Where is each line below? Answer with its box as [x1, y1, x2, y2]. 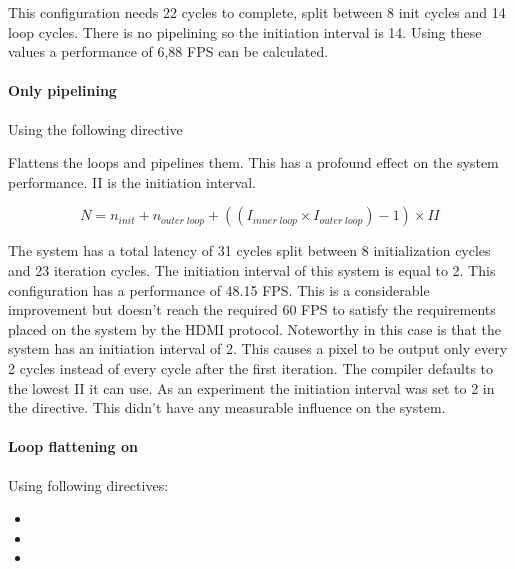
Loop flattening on [8, 436, 138, 457]
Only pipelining [8, 80, 117, 101]
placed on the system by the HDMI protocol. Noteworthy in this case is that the [8, 318, 501, 339]
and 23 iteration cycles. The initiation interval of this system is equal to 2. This [8, 259, 496, 280]
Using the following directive [8, 118, 183, 139]
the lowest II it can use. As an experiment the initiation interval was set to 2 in [8, 377, 495, 398]
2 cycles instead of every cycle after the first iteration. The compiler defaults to [8, 357, 494, 378]
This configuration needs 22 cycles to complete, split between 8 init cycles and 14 [8, 2, 506, 22]
